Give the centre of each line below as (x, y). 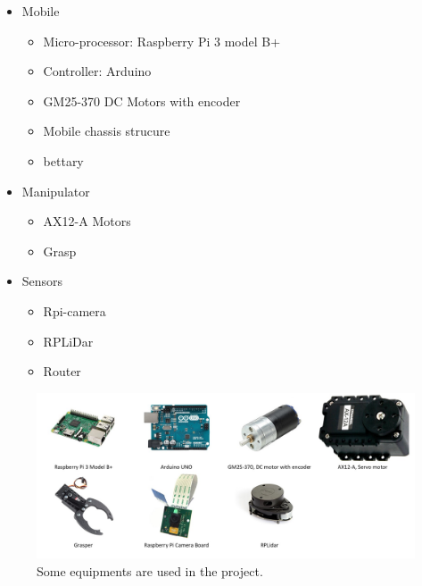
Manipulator (56, 191)
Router (62, 371)
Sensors (42, 281)
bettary (63, 160)
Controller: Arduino (97, 71)
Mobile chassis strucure (107, 131)
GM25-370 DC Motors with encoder (142, 100)
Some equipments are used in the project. (150, 570)
